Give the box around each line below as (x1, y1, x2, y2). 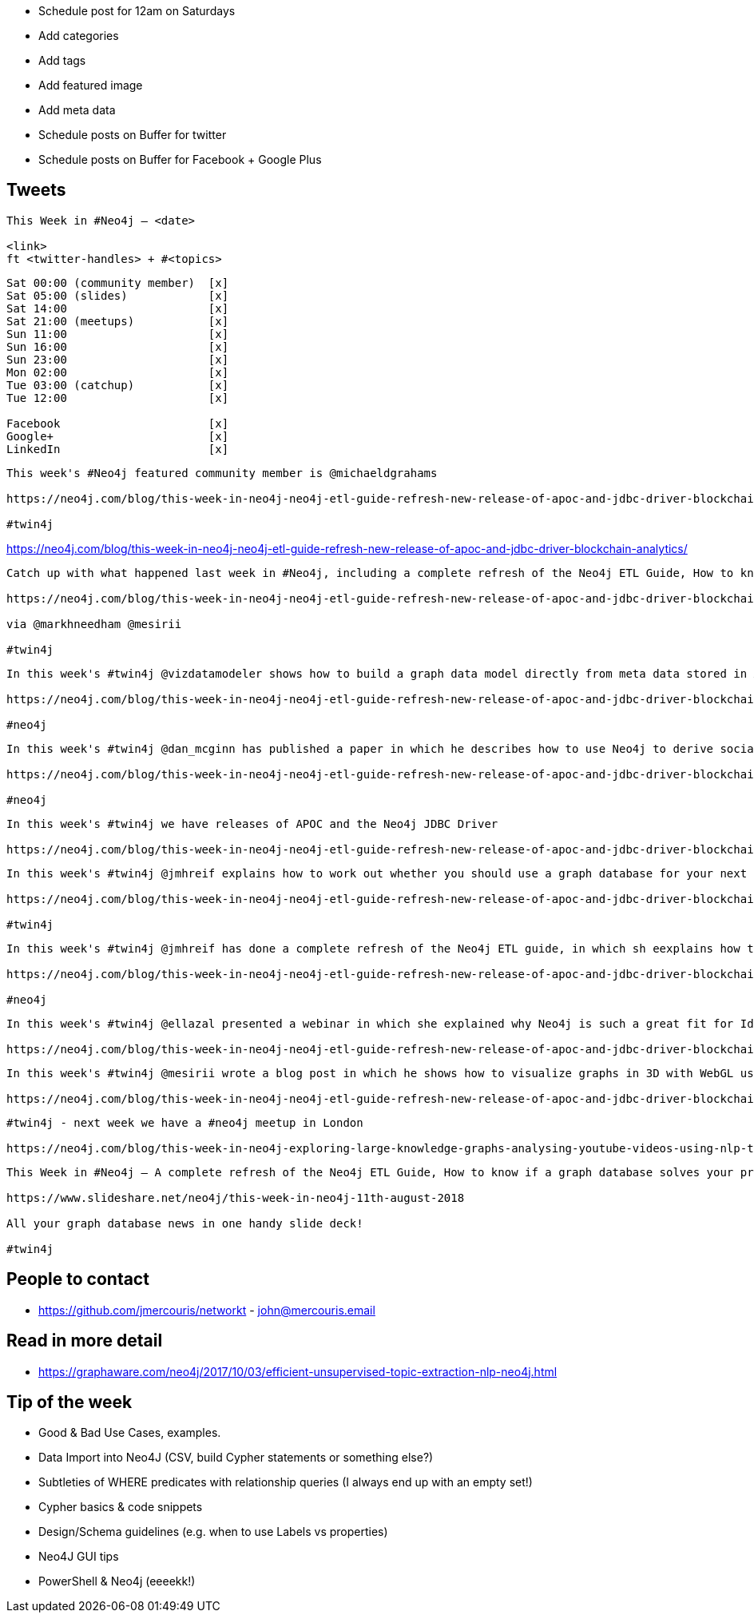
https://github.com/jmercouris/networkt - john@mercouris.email (38, 1303, 375, 1317)
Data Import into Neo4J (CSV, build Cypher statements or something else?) (38, 1450, 434, 1465)
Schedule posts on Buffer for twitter (38, 128, 227, 141)
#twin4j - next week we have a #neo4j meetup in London (6, 1116, 363, 1129)
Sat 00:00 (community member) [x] (6, 276, 229, 289)
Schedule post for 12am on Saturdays (38, 4, 236, 18)
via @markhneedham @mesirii (6, 617, 182, 630)
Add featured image (38, 78, 143, 92)
